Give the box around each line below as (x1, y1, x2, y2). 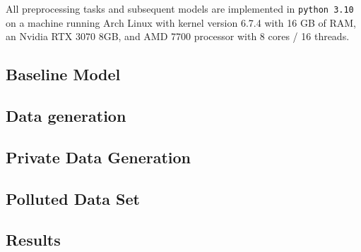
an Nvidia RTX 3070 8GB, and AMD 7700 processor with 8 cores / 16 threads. (6, 29, 350, 44)
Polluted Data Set (6, 187, 140, 209)
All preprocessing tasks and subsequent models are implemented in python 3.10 (6, 1, 354, 15)
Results (6, 229, 61, 251)
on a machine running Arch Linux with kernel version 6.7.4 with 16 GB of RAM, (6, 15, 356, 30)
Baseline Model (6, 63, 121, 85)
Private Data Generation (6, 146, 191, 168)
